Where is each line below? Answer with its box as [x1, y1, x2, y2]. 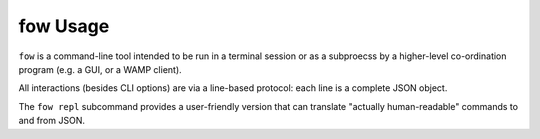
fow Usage [18, 15, 110, 37]
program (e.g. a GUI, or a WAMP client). [18, 63, 182, 75]
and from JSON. [18, 115, 85, 127]
